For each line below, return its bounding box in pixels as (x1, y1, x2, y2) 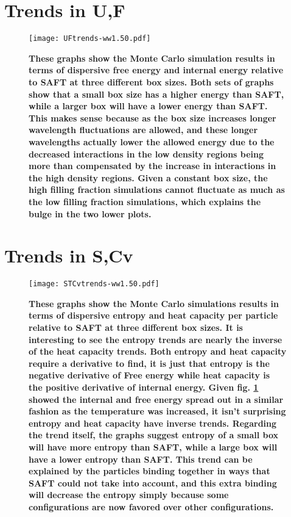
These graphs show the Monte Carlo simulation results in (29, 51, 275, 64)
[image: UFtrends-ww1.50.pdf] (29, 34, 151, 43)
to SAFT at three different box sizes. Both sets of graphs (29, 75, 274, 88)
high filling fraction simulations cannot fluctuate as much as (29, 183, 285, 196)
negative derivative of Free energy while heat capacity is (29, 369, 270, 381)
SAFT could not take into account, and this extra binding (29, 476, 277, 489)
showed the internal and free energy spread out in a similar (29, 392, 284, 405)
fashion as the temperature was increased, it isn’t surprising (29, 405, 286, 418)
